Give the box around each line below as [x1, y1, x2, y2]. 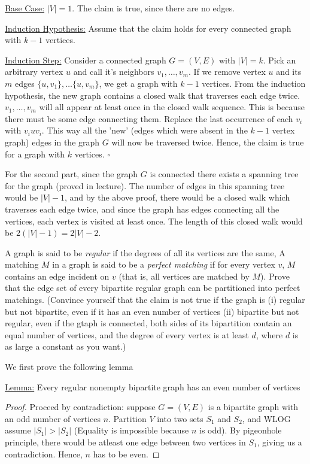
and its [276, 65, 302, 78]
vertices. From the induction [202, 77, 306, 89]
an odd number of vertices [5, 412, 101, 424]
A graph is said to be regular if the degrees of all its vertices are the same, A [5, 246, 285, 259]
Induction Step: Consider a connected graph [5, 53, 166, 66]
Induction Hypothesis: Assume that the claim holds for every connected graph [5, 22, 291, 34]
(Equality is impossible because [74, 424, 189, 436]
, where [256, 328, 283, 341]
